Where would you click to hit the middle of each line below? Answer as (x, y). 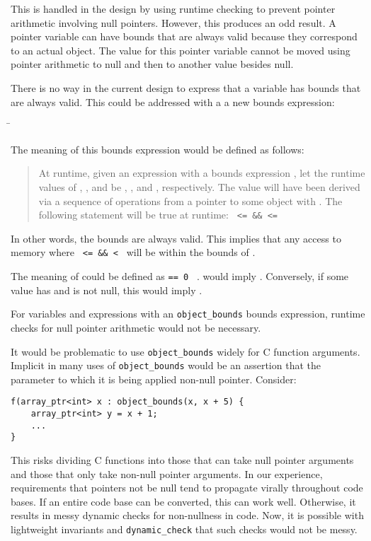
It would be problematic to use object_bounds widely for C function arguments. (185, 351)
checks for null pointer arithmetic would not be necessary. (136, 327)
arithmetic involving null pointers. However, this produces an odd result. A (173, 22)
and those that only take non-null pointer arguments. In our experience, (167, 473)
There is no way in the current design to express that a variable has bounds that (186, 87)
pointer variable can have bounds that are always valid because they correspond (184, 36)
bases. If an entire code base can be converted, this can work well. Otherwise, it (183, 501)
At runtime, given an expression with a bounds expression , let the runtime (202, 173)
